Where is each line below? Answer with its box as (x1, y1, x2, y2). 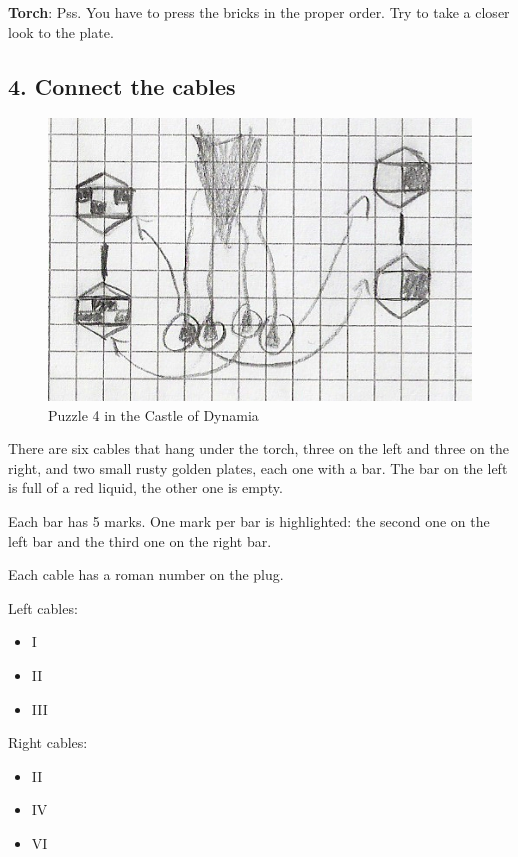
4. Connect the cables (8, 70, 236, 101)
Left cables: (8, 597, 78, 618)
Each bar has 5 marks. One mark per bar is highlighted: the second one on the (8, 511, 490, 532)
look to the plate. (8, 21, 114, 42)
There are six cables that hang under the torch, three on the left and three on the (8, 438, 509, 459)
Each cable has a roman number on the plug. (8, 564, 284, 585)
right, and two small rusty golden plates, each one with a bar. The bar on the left (8, 457, 508, 478)
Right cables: (8, 732, 88, 753)
